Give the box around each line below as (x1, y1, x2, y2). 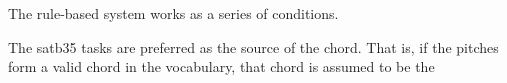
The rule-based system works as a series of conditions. (8, 3, 339, 23)
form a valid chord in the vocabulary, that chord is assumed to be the (8, 56, 435, 77)
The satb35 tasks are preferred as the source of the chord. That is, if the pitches (8, 36, 499, 57)
